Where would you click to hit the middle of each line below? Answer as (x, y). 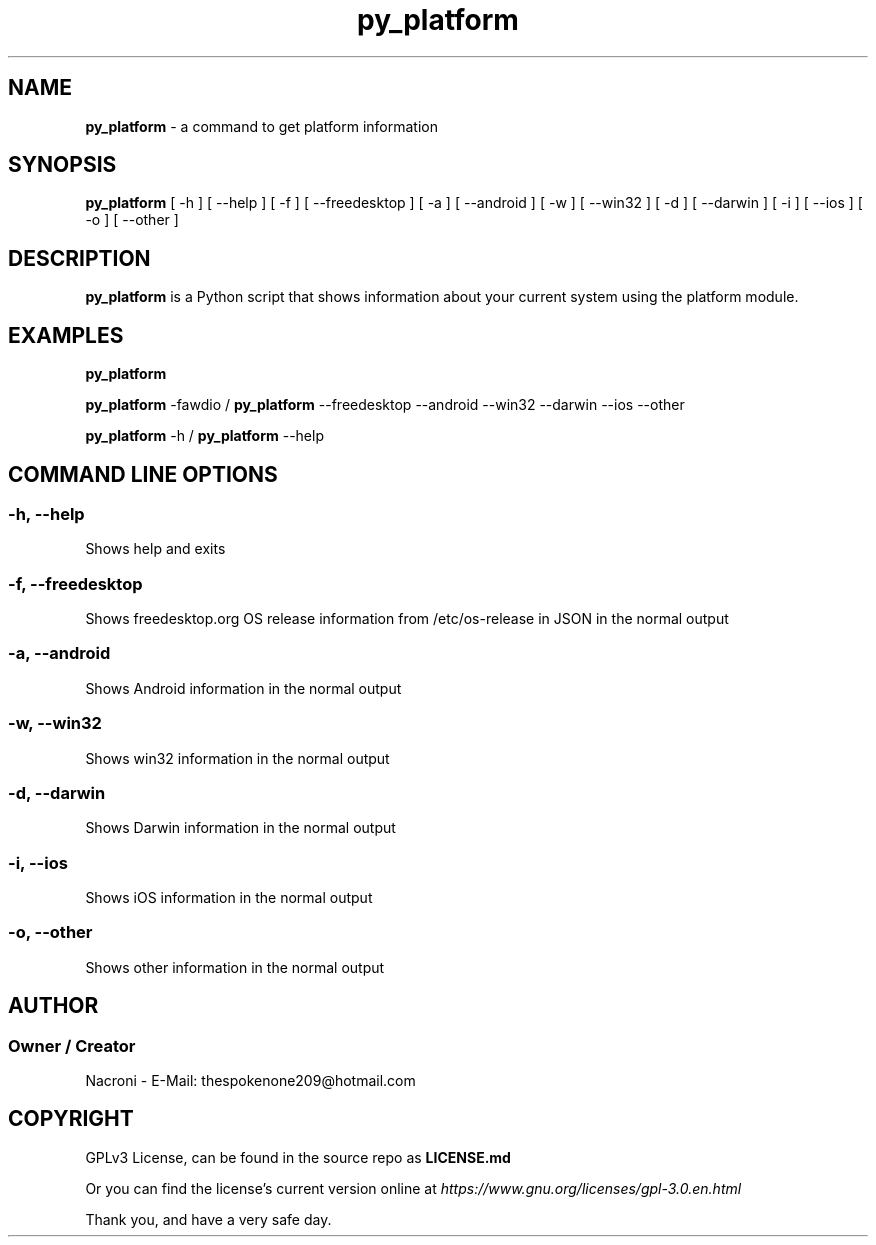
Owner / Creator (72, 1045)
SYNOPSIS (62, 165)
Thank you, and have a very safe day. (208, 1219)
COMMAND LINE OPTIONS (143, 474)
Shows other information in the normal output (235, 967)
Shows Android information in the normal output (243, 688)
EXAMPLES (66, 335)
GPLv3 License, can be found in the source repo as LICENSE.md (298, 1157)
